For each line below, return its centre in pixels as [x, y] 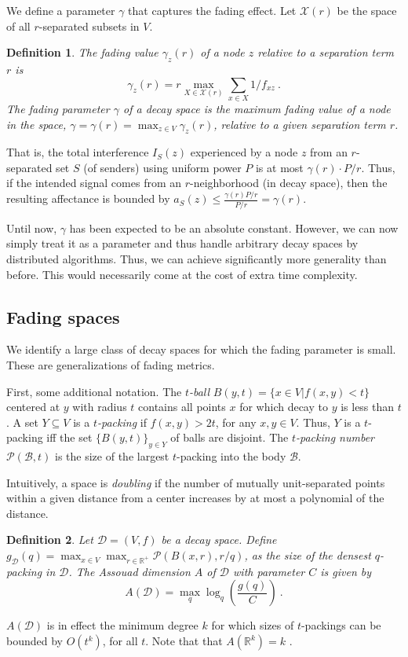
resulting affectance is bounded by [88, 198]
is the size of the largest [112, 456]
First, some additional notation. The [94, 391]
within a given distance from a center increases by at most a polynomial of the [195, 498]
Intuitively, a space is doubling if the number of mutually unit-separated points [196, 482]
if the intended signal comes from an [94, 183]
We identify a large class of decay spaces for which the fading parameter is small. [201, 349]
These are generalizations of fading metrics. [111, 364]
